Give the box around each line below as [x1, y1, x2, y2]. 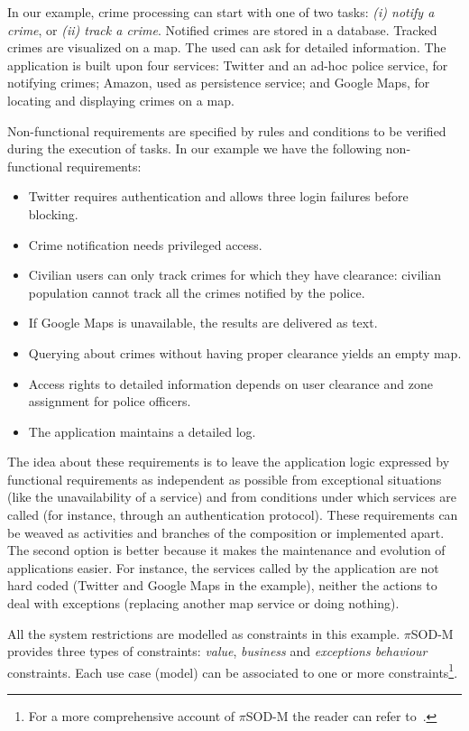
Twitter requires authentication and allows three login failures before [28, 187, 409, 206]
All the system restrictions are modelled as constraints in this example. [7, 624, 400, 643]
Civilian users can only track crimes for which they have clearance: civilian [28, 265, 442, 284]
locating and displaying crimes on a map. [7, 90, 234, 109]
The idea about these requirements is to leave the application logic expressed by [7, 452, 450, 471]
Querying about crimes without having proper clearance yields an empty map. [28, 343, 462, 362]
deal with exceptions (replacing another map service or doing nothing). [7, 594, 400, 613]
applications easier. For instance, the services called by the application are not [7, 558, 439, 577]
